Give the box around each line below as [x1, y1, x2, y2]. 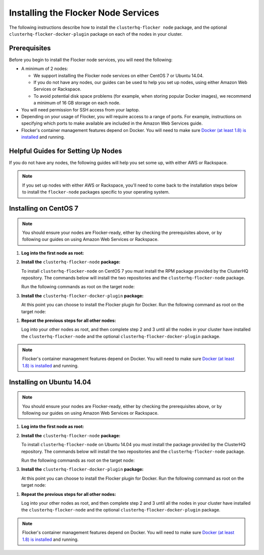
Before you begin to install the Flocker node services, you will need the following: [9, 57, 173, 63]
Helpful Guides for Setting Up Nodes [9, 147, 122, 155]
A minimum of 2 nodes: [21, 66, 68, 72]
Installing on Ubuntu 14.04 [9, 378, 91, 386]
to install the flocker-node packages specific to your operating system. [22, 189, 170, 195]
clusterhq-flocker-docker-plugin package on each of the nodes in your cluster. [9, 31, 183, 37]
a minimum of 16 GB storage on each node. [33, 100, 121, 106]
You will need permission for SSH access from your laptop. [21, 107, 140, 112]
